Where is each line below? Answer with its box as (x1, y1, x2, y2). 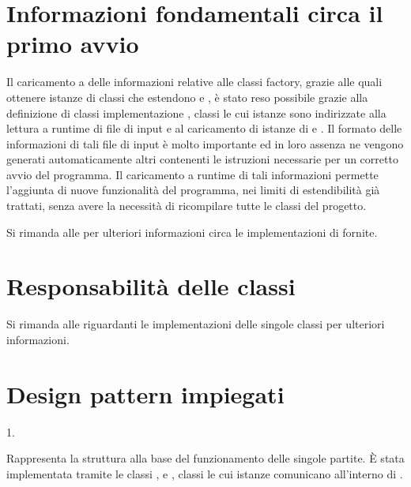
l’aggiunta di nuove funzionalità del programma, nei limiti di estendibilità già (6, 182, 380, 198)
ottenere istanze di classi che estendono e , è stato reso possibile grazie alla (6, 88, 368, 105)
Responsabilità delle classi (6, 270, 296, 302)
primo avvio (6, 28, 139, 60)
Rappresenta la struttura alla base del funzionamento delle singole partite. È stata (6, 450, 405, 466)
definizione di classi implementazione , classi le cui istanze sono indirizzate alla (6, 104, 386, 121)
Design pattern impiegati (6, 377, 285, 410)
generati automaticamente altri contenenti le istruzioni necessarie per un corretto (6, 151, 398, 167)
